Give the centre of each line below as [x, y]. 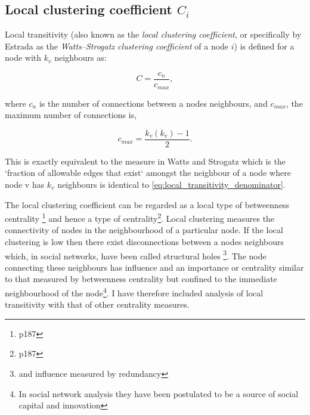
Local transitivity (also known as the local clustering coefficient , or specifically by [153, 34]
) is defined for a [264, 46]
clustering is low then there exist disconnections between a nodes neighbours [145, 241]
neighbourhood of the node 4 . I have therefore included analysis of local [134, 292]
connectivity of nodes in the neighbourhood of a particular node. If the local [144, 230]
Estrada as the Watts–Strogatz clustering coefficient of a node [117, 46]
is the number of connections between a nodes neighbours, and [153, 103]
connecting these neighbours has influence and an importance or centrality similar [154, 267]
